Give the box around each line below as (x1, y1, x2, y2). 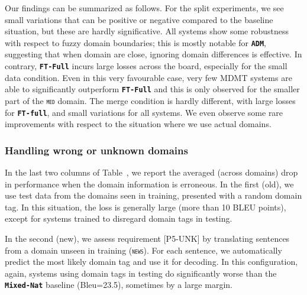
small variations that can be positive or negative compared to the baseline (5, 13, 273, 25)
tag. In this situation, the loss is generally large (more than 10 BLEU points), (5, 200, 286, 213)
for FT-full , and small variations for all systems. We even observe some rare (5, 106, 283, 118)
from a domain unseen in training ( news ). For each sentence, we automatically (5, 244, 282, 256)
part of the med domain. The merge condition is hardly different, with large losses (5, 94, 296, 106)
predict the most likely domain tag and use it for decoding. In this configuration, (5, 255, 298, 268)
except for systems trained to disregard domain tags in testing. (5, 212, 232, 225)
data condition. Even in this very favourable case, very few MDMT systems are (5, 71, 292, 83)
